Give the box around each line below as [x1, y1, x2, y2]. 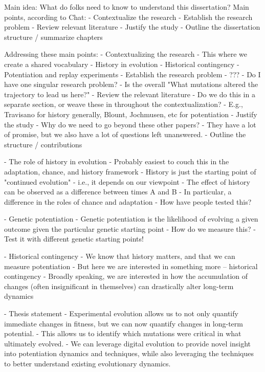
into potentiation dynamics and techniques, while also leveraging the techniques [4, 348, 254, 359]
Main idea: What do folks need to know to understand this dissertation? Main [4, 2, 249, 12]
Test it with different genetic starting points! [4, 233, 144, 244]
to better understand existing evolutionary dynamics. [4, 358, 171, 368]
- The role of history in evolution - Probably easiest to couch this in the [4, 156, 229, 167]
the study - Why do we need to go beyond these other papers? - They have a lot [4, 119, 256, 129]
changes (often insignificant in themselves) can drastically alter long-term [4, 280, 234, 291]
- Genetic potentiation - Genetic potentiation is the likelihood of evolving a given [4, 213, 258, 224]
